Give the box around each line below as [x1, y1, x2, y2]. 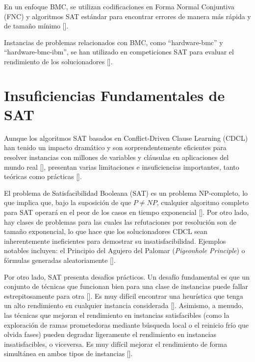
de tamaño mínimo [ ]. [4, 21, 69, 31]
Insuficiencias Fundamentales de [4, 85, 225, 105]
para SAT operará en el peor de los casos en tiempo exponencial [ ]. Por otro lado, [4, 207, 249, 217]
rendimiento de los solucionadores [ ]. [4, 56, 113, 66]
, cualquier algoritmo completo [156, 197, 249, 207]
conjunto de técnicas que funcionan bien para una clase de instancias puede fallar [4, 281, 248, 291]
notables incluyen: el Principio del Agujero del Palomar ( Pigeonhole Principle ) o [4, 245, 245, 256]
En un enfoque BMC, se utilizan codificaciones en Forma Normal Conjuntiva [4, 1, 234, 11]
